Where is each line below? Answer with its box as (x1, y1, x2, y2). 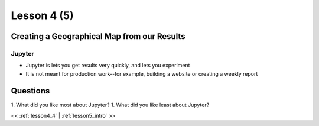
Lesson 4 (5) (11, 9, 74, 22)
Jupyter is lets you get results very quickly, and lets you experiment (25, 62, 190, 69)
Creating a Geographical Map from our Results (11, 31, 185, 41)
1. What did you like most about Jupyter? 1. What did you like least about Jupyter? (11, 101, 210, 108)
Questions (11, 86, 50, 96)
